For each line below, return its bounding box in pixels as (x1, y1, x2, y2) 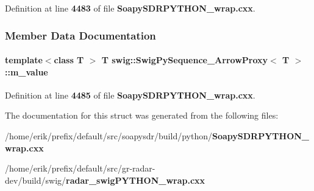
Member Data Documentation (5, 27, 156, 43)
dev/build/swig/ (5, 173, 66, 186)
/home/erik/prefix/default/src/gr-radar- (5, 162, 155, 175)
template (5, 54, 43, 66)
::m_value (5, 65, 48, 78)
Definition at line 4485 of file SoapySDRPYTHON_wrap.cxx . (5, 88, 255, 101)
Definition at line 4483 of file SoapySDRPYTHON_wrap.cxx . (5, 2, 255, 14)
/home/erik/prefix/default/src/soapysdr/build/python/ (5, 130, 212, 142)
